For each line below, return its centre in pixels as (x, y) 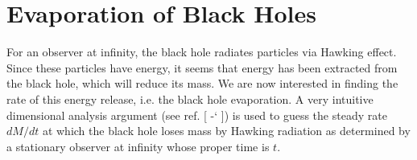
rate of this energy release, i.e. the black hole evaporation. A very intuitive (190, 98)
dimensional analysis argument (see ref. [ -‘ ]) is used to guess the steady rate (197, 115)
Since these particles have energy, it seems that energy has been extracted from (202, 67)
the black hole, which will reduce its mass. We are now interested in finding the (202, 83)
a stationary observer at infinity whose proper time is (138, 146)
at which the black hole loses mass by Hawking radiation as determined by (226, 131)
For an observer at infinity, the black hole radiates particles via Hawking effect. (202, 52)
